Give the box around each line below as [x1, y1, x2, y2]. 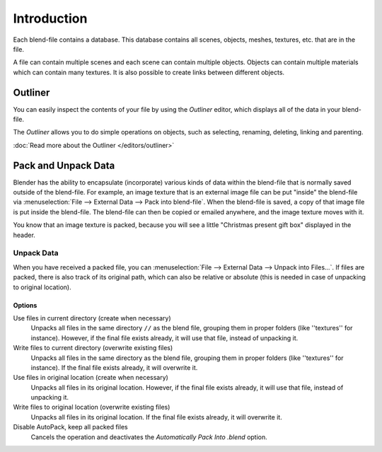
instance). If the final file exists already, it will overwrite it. [30, 363, 198, 371]
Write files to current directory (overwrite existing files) [13, 344, 173, 352]
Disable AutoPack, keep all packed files [13, 423, 128, 431]
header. [13, 231, 35, 239]
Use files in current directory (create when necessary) [13, 313, 171, 322]
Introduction [13, 11, 88, 26]
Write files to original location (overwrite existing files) [13, 403, 170, 412]
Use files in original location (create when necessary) [13, 373, 169, 382]
